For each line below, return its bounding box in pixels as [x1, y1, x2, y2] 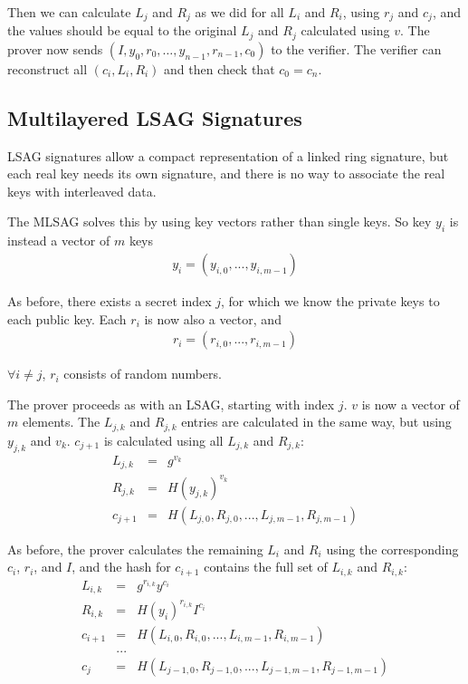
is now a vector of [361, 394, 460, 413]
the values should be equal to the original [7, 21, 237, 40]
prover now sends [7, 39, 103, 58]
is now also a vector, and [144, 309, 282, 328]
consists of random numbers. [63, 364, 222, 383]
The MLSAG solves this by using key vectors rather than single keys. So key [7, 212, 432, 231]
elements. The [22, 412, 100, 431]
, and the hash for [72, 557, 171, 576]
